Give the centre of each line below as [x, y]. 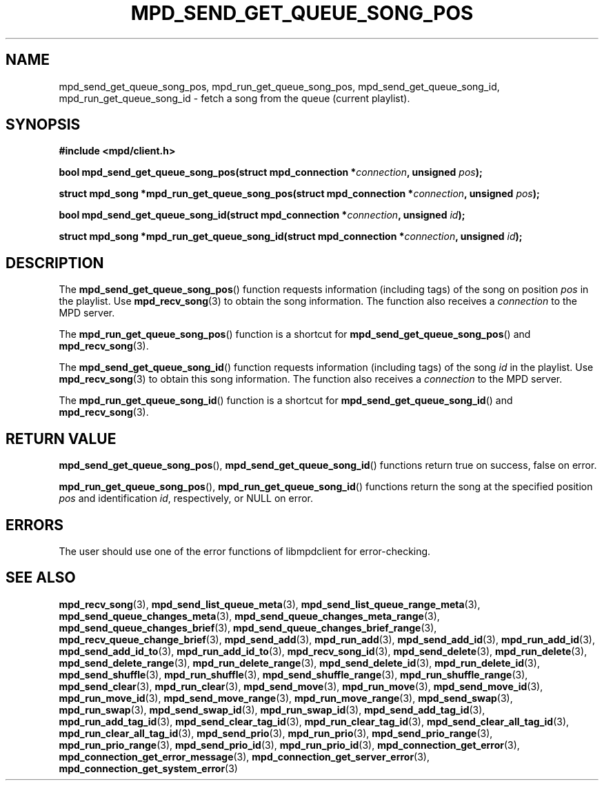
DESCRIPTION [55, 263]
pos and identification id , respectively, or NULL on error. [186, 498]
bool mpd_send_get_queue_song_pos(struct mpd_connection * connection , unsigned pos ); [271, 172]
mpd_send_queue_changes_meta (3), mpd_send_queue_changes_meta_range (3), [249, 616]
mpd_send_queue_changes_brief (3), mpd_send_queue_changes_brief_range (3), [248, 627]
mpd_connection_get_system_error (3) [148, 768]
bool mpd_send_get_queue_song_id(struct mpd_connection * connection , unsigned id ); [262, 215]
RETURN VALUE [61, 439]
